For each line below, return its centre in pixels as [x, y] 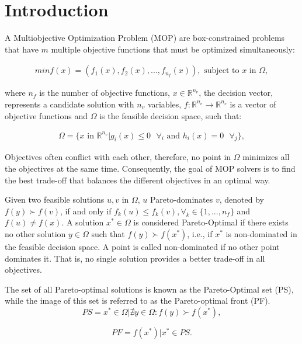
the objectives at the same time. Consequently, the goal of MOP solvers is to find [150, 168]
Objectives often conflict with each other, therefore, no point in [118, 157]
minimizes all [266, 157]
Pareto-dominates [182, 199]
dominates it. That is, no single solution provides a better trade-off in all [135, 258]
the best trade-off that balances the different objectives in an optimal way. [138, 180]
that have [22, 49]
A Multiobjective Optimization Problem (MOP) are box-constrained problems [145, 38]
